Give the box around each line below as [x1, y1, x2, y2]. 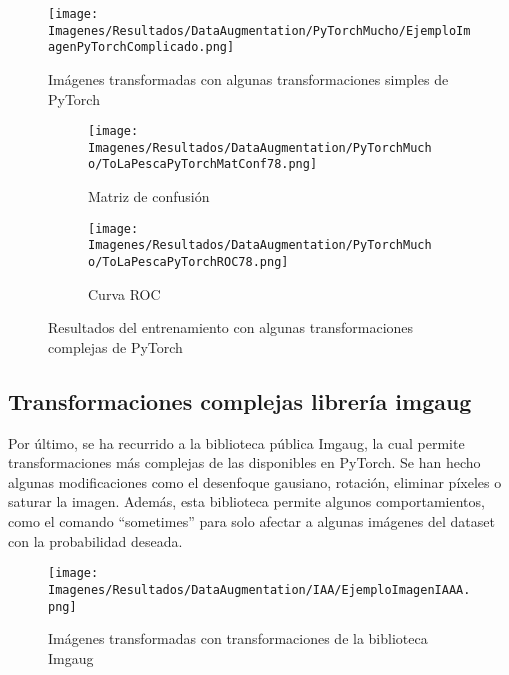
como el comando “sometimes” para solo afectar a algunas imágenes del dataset [8, 511, 495, 532]
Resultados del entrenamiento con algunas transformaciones [48, 317, 414, 338]
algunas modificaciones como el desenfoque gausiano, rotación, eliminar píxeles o [8, 471, 502, 492]
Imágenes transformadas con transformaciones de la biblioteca [48, 628, 428, 649]
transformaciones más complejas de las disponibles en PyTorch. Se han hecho [8, 452, 481, 473]
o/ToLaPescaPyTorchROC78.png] [88, 255, 289, 270]
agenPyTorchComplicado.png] [48, 40, 235, 55]
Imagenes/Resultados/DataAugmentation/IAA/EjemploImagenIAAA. [48, 582, 471, 597]
